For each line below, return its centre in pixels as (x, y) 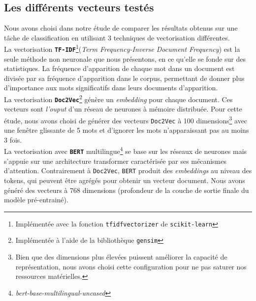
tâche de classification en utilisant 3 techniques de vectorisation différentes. (117, 37)
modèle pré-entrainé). (36, 200)
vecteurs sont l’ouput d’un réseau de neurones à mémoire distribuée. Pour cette (123, 109)
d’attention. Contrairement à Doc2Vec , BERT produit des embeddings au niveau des (128, 170)
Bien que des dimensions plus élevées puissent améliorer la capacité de (121, 257)
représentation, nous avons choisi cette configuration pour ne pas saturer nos (131, 266)
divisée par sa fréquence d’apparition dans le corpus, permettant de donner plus (124, 78)
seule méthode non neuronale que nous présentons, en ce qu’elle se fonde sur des (125, 58)
